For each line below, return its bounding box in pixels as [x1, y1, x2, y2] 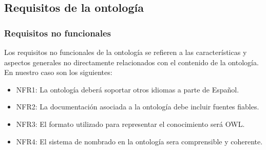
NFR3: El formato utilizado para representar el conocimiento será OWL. [16, 118, 245, 129]
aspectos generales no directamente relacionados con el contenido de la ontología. [4, 57, 259, 67]
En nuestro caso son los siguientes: [4, 67, 112, 78]
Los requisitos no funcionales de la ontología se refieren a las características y [4, 47, 247, 57]
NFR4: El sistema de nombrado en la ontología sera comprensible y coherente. [16, 136, 263, 146]
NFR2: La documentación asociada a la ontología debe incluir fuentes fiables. [16, 101, 259, 112]
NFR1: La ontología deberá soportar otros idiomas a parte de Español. [16, 84, 239, 95]
